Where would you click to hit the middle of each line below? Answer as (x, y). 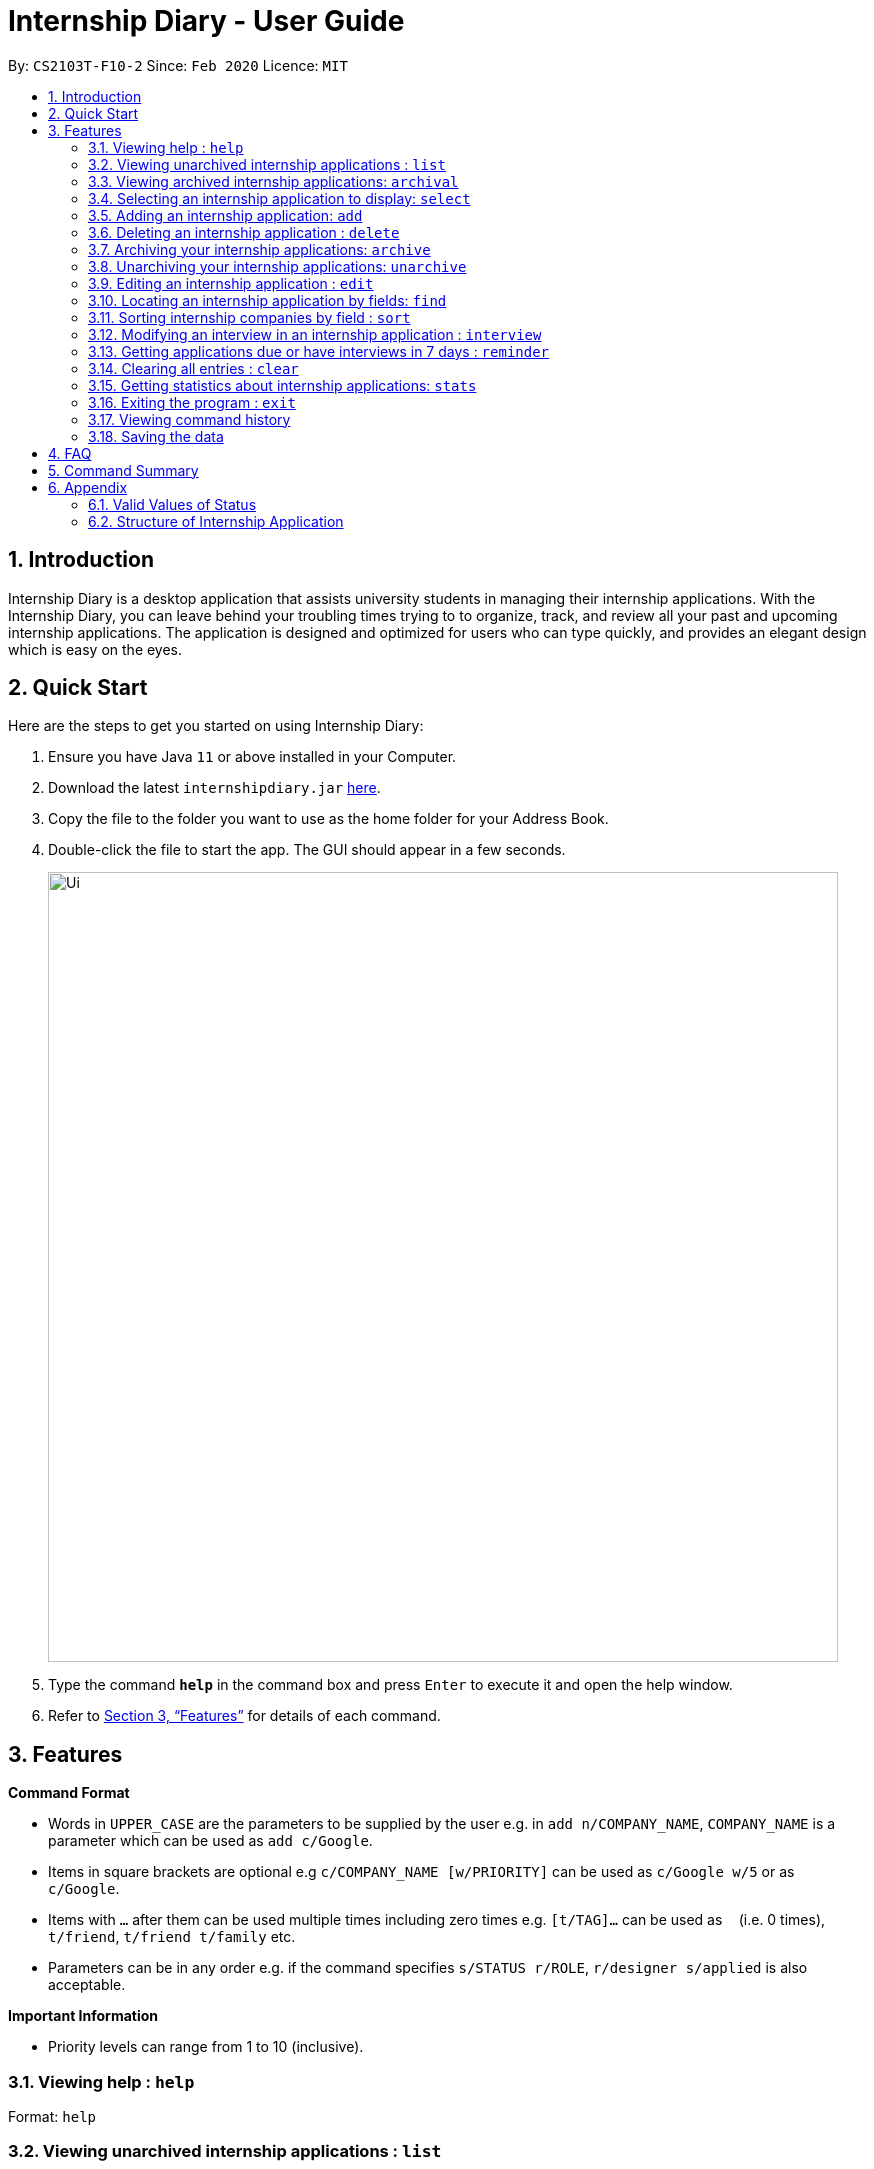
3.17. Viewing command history (189, 419)
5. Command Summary (123, 470)
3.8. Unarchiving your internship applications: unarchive (277, 266)
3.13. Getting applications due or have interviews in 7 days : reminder (319, 351)
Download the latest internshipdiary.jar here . (214, 788)
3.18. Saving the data (156, 436)
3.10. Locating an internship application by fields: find (267, 300)
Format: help (52, 2117)
